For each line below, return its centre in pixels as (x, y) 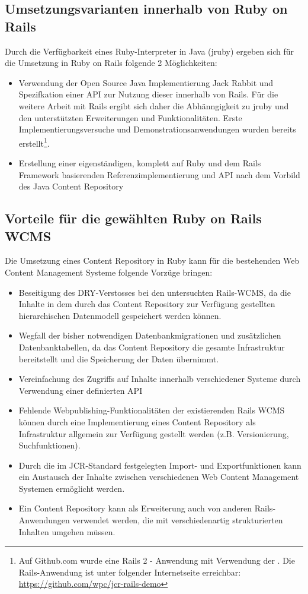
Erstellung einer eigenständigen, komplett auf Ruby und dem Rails (140, 163)
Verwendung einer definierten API (81, 390)
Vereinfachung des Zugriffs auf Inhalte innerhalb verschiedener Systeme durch (160, 379)
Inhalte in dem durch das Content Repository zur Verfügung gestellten (147, 304)
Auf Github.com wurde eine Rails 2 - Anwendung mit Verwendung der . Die (157, 560)
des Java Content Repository (71, 186)
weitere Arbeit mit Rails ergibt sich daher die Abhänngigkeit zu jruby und (154, 105)
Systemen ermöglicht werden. (72, 488)
